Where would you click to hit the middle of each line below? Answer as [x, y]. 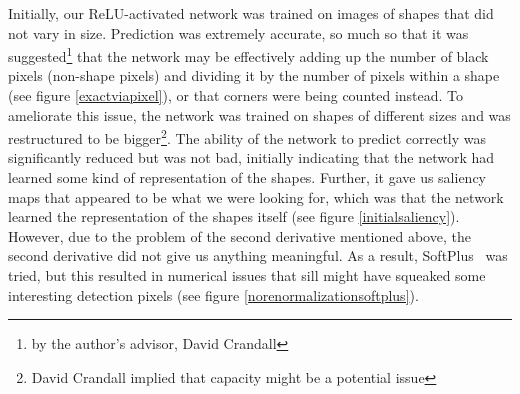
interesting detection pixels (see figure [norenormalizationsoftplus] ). [213, 294]
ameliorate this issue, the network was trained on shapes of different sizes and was [259, 114]
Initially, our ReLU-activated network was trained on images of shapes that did [251, 13]
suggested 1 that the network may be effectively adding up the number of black [248, 54]
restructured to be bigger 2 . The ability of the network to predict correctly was [247, 136]
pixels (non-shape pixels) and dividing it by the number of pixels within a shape [254, 75]
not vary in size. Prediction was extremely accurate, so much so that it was [238, 32]
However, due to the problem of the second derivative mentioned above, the [239, 235]
